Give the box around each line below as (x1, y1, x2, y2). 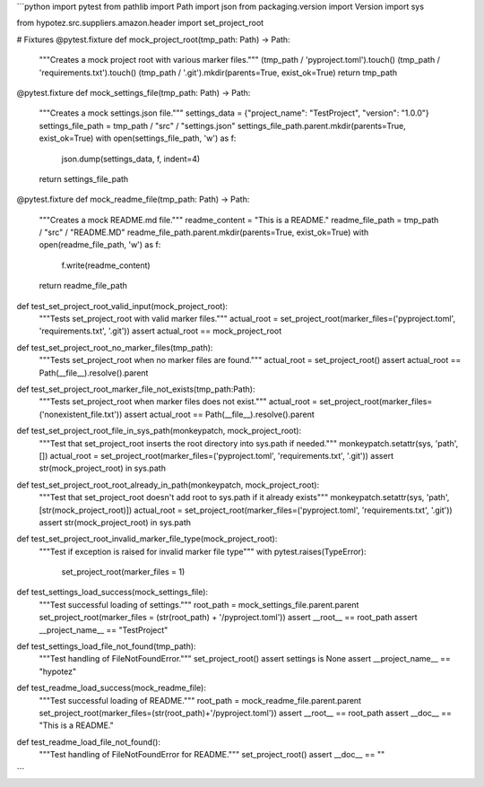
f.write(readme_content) (61, 260, 151, 271)
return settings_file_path (39, 173, 129, 184)
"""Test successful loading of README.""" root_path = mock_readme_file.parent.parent (39, 695, 362, 705)
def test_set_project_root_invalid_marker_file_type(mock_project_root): (16, 533, 278, 544)
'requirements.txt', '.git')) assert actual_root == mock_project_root (39, 325, 282, 336)
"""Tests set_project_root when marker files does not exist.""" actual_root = (39, 396, 318, 407)
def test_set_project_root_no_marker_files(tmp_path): (16, 342, 213, 353)
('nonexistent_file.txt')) (39, 409, 123, 419)
